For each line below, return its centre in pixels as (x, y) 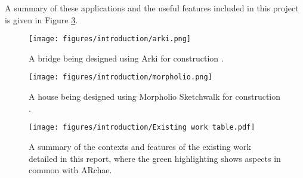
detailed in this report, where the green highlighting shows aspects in (155, 158)
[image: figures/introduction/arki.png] (110, 39)
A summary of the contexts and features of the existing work (140, 146)
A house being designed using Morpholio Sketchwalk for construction (155, 96)
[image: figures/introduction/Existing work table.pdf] (142, 128)
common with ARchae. (70, 170)
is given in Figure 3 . (41, 19)
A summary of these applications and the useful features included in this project (152, 8)
